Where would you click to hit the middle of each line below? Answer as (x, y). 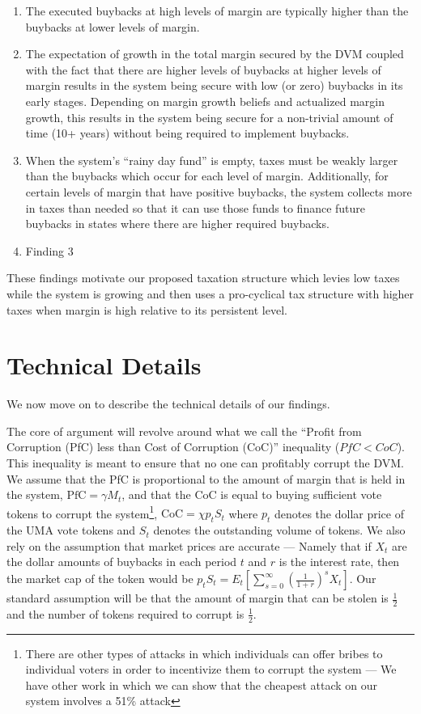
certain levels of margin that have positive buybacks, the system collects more (219, 191)
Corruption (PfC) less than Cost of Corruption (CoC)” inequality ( (173, 447)
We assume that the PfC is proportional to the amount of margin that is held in (206, 478)
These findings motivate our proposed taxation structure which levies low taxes (203, 278)
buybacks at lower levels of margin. (113, 26)
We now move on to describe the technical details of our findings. (168, 404)
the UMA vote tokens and (71, 530)
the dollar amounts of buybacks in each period (122, 562)
